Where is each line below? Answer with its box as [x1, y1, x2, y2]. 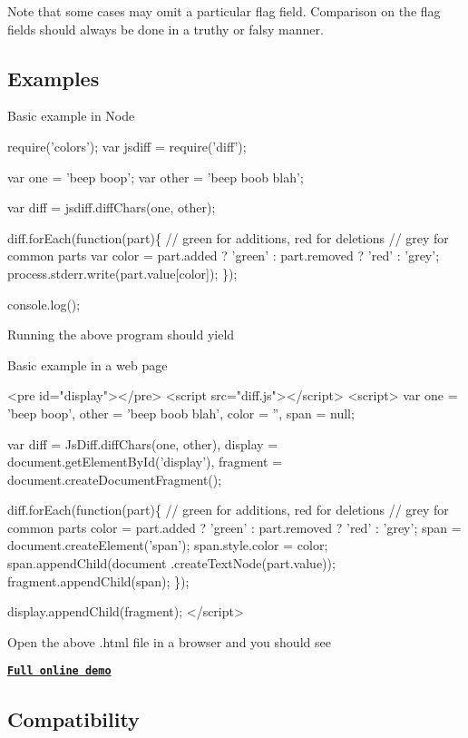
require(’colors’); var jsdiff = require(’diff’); [7, 136, 247, 155]
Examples [7, 64, 100, 92]
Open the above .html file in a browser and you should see [7, 632, 331, 651]
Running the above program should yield [7, 325, 235, 344]
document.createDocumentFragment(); [7, 469, 222, 488]
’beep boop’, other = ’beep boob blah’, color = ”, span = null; [7, 403, 355, 422]
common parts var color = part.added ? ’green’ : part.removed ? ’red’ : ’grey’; [7, 246, 440, 265]
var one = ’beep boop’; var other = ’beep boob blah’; [7, 167, 304, 186]
